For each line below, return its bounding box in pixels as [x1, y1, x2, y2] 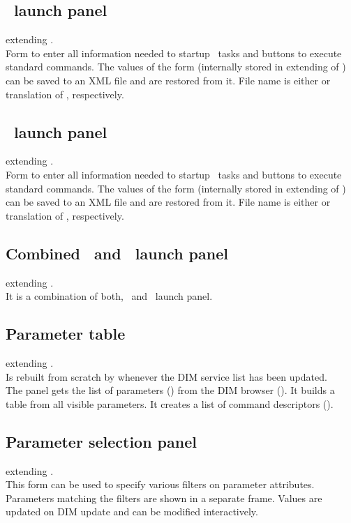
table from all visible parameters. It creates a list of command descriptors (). [6, 396, 334, 411]
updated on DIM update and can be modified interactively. [6, 504, 258, 519]
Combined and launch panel [6, 242, 228, 264]
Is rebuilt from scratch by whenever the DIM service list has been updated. [6, 369, 327, 384]
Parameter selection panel [6, 430, 197, 452]
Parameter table [6, 323, 126, 344]
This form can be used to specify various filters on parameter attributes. [6, 477, 315, 492]
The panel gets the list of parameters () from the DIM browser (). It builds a [6, 383, 335, 397]
